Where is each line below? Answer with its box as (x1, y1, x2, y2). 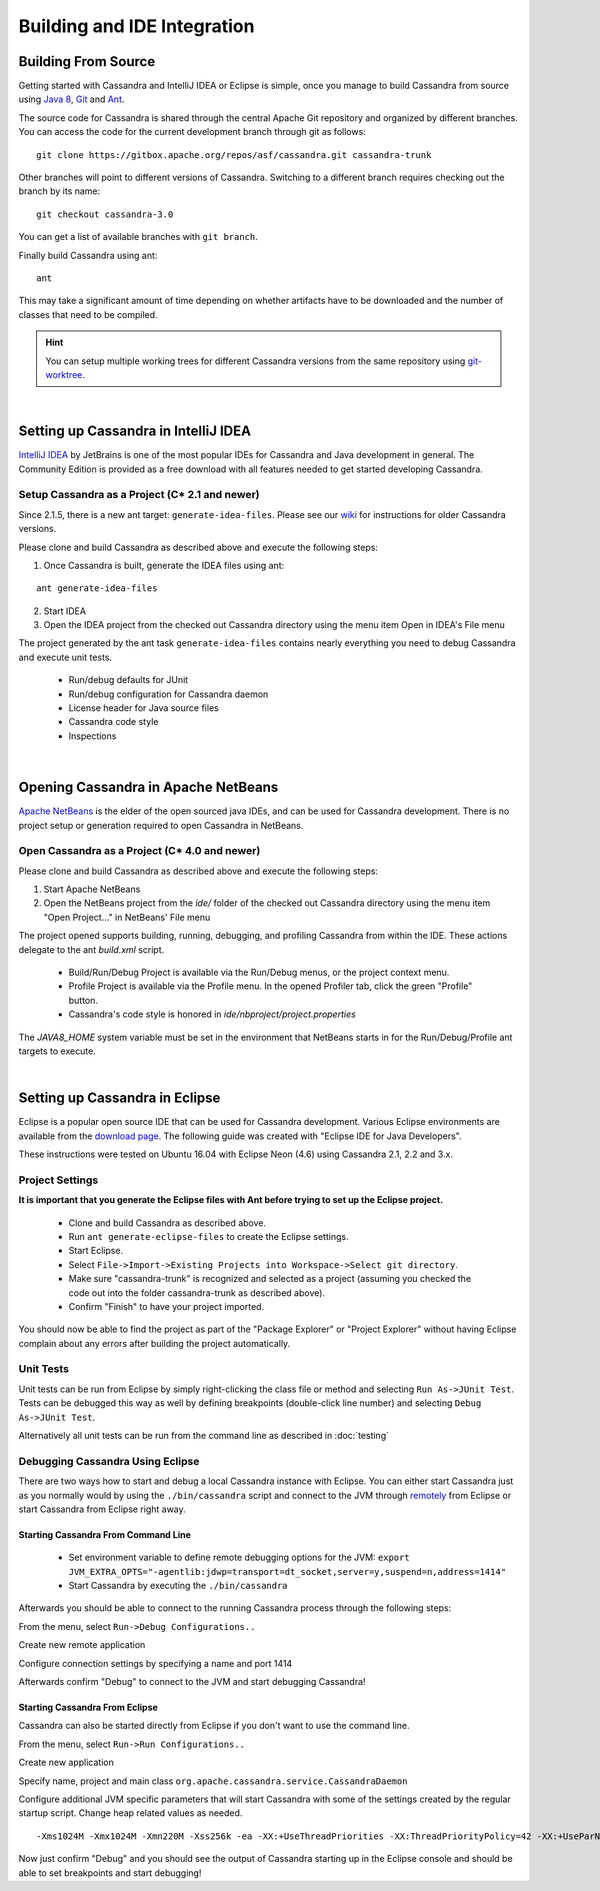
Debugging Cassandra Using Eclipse (18, 1454, 200, 1468)
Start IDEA (43, 605, 87, 617)
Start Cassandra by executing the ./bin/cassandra (68, 1580, 289, 1592)
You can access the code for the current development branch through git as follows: (18, 126, 367, 138)
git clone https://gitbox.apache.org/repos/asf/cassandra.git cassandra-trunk (36, 149, 432, 160)
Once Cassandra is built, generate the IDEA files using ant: (43, 559, 285, 571)
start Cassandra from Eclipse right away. (18, 1503, 187, 1515)
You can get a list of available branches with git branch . (18, 231, 259, 243)
